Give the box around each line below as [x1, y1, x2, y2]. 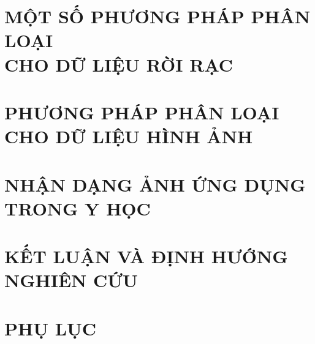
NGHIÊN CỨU [4, 267, 138, 293]
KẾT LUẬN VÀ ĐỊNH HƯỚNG [4, 244, 288, 269]
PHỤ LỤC [4, 315, 97, 340]
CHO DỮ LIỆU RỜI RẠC [4, 51, 233, 77]
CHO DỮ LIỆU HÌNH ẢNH [4, 124, 253, 149]
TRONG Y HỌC [4, 195, 151, 220]
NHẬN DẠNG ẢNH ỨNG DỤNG [4, 171, 306, 196]
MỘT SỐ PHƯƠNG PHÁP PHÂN [4, 4, 311, 29]
